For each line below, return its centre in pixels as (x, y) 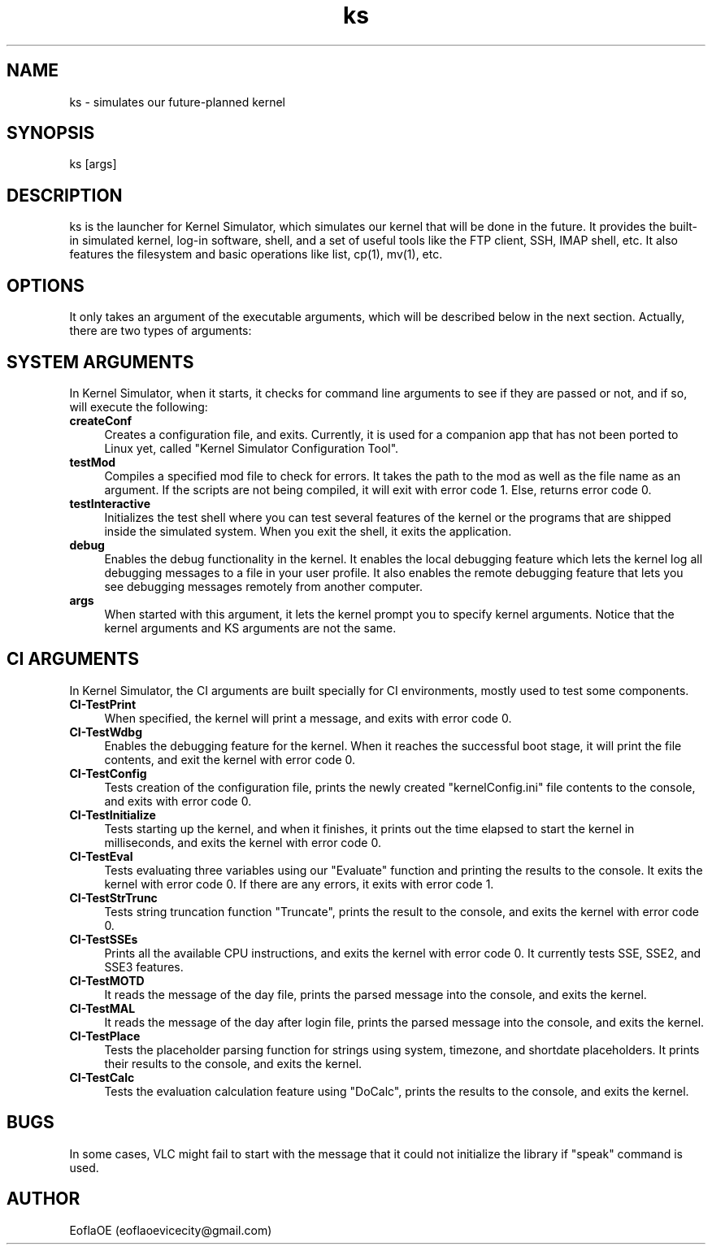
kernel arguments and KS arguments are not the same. (250, 628)
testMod (93, 462)
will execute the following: (139, 406)
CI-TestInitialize (113, 814)
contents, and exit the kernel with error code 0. (230, 759)
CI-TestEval (101, 856)
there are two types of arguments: (161, 331)
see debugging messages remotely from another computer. (263, 586)
